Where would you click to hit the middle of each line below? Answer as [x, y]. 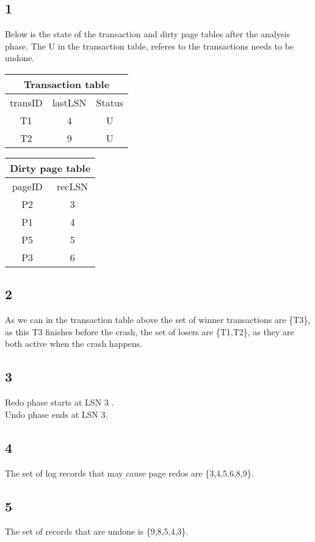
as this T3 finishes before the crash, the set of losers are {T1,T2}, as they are [150, 331]
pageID [27, 186]
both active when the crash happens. [74, 343]
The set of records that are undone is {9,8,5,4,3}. [97, 531]
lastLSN [69, 102]
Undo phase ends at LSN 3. [56, 414]
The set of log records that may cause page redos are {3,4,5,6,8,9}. [129, 473]
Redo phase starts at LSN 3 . [60, 402]
